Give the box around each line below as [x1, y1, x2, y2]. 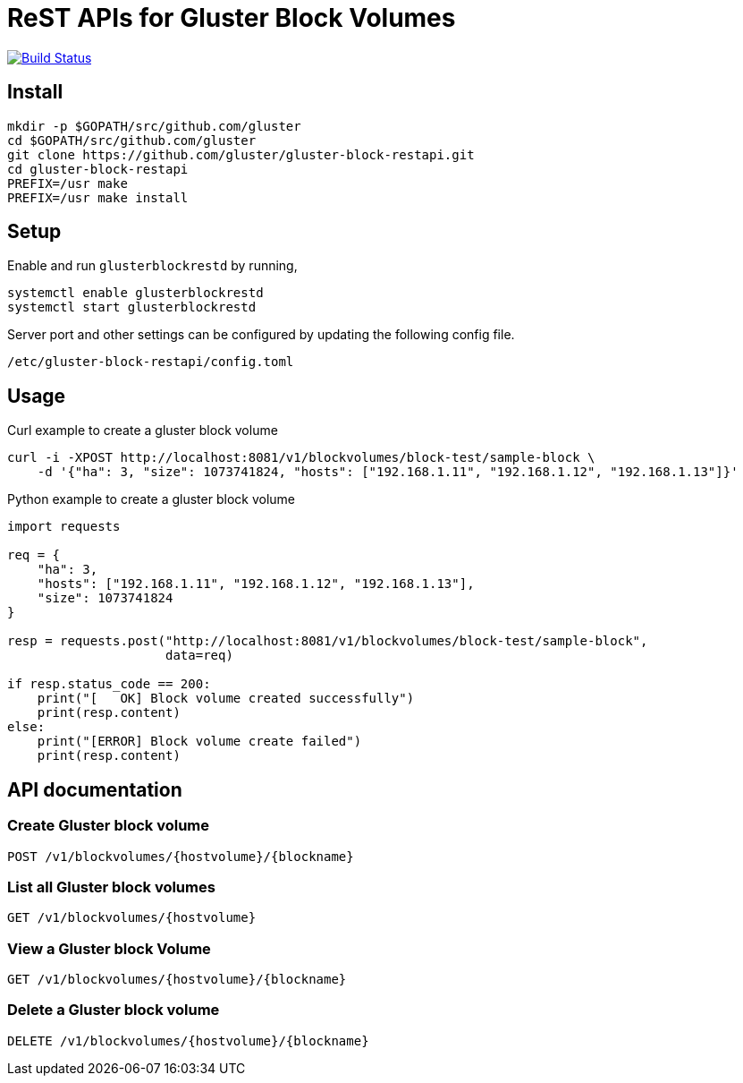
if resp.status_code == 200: [7, 677, 211, 692]
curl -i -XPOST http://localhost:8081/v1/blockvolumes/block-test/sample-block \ [7, 450, 595, 465]
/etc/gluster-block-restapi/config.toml [7, 354, 294, 370]
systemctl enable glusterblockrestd [7, 286, 264, 301]
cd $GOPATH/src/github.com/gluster [7, 132, 257, 148]
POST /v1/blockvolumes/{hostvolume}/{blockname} [7, 848, 354, 864]
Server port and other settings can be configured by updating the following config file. [7, 327, 515, 343]
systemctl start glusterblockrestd [7, 300, 257, 315]
